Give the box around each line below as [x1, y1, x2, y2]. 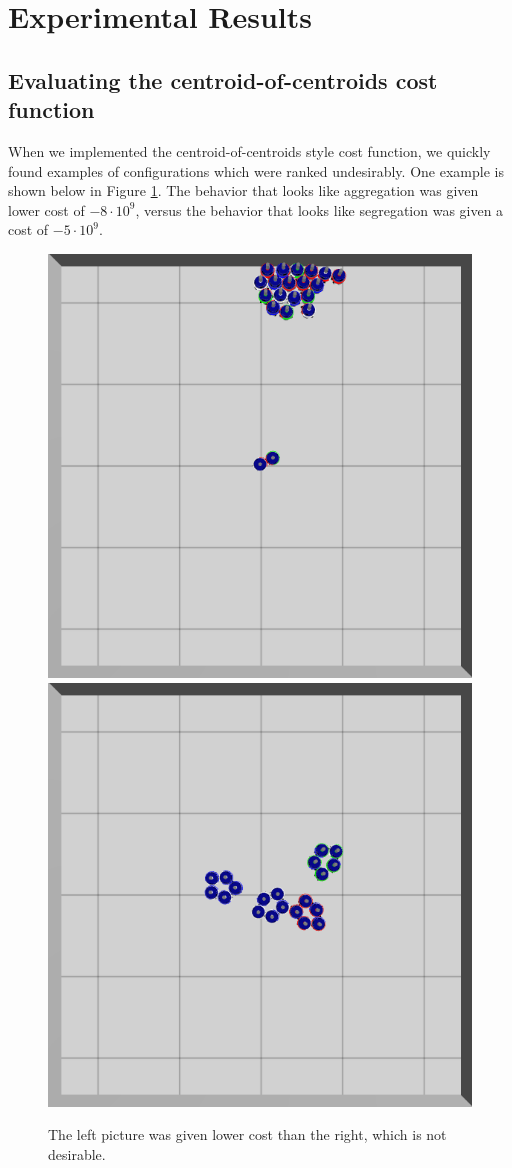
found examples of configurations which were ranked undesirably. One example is [8, 160, 504, 181]
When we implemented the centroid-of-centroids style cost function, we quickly [8, 140, 491, 161]
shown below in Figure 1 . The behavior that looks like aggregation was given [8, 180, 479, 201]
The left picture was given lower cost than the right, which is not [48, 1124, 447, 1145]
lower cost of [8, 199, 85, 220]
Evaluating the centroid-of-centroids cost [8, 64, 438, 95]
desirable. [48, 1143, 106, 1164]
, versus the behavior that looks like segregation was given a [135, 199, 504, 220]
